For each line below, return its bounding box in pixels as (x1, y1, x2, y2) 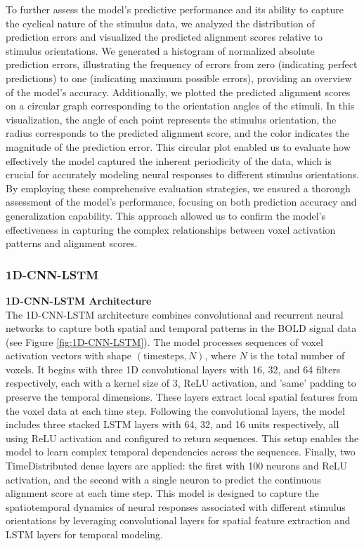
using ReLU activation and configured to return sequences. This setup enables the (6, 430, 359, 445)
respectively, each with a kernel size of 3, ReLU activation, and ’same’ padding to (6, 375, 356, 390)
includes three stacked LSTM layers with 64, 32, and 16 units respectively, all (6, 417, 339, 432)
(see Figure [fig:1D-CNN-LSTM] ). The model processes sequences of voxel (6, 334, 323, 349)
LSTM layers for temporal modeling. (6, 527, 164, 541)
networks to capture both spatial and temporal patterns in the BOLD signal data (6, 321, 357, 335)
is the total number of (250, 348, 345, 363)
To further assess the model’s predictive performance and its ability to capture (6, 2, 344, 16)
